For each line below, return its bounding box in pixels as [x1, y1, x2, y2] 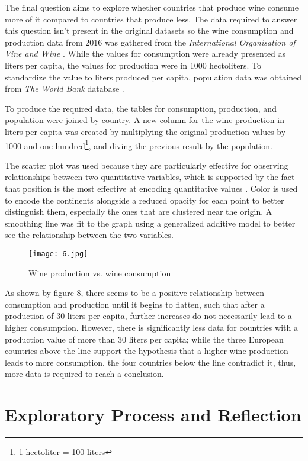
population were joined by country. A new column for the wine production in [5, 114, 284, 126]
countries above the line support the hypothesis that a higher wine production [5, 344, 288, 357]
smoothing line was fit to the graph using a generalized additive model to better [5, 217, 296, 229]
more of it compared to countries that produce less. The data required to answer [5, 12, 297, 25]
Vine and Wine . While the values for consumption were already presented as [5, 47, 286, 60]
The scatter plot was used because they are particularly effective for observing [5, 159, 288, 171]
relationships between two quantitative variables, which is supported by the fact [5, 170, 295, 183]
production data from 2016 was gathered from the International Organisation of [5, 36, 296, 48]
